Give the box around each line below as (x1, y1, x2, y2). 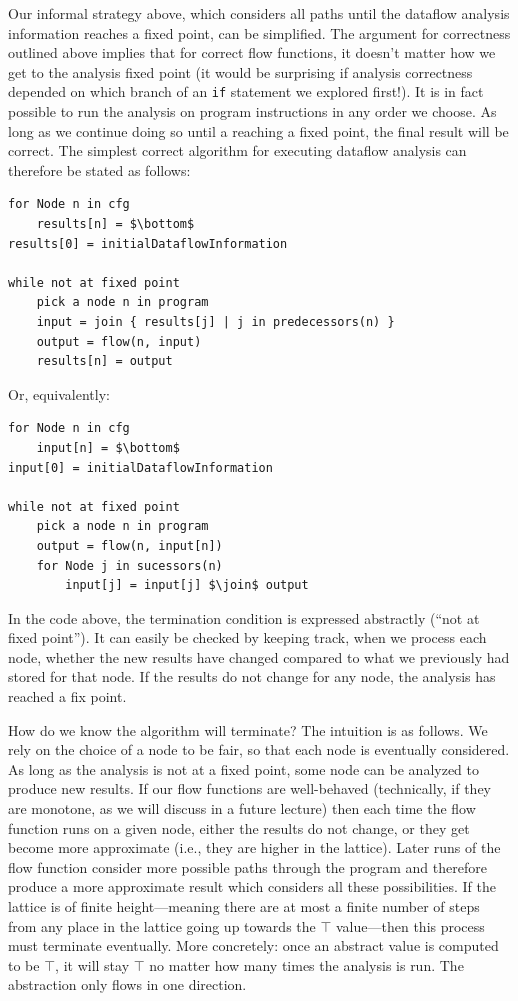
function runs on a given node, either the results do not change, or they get (8, 817, 470, 838)
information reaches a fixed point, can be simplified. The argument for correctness (8, 22, 511, 43)
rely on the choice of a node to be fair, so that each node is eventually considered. (8, 739, 510, 760)
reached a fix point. (8, 686, 127, 707)
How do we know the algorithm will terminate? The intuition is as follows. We (8, 719, 488, 740)
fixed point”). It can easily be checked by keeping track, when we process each (8, 627, 487, 648)
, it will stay (55, 954, 130, 975)
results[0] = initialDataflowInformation (8, 236, 288, 251)
